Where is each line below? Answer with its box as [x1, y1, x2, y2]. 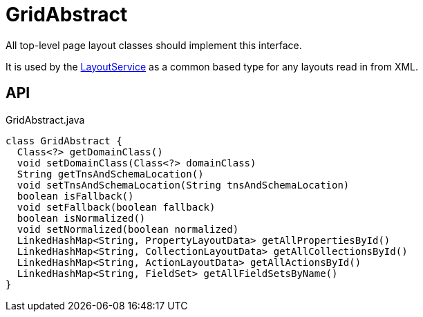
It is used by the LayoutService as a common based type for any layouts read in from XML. [6, 60, 419, 73]
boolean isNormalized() [17, 212, 146, 224]
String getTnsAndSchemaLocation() [17, 168, 204, 180]
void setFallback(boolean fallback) [17, 201, 216, 213]
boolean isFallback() [17, 190, 134, 202]
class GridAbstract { [6, 135, 122, 146]
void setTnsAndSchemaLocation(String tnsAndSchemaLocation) [17, 179, 350, 191]
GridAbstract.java [6, 113, 85, 126]
